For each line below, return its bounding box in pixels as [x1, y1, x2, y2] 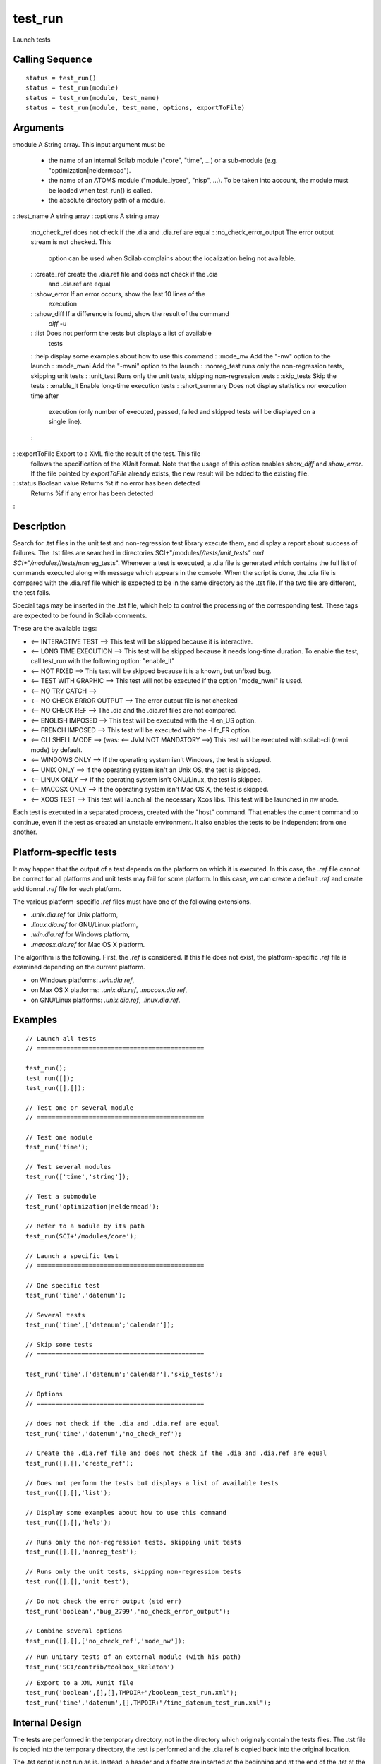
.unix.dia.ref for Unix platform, [30, 910, 119, 919]
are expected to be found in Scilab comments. [13, 611, 147, 620]
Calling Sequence [13, 54, 93, 66]
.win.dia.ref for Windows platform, [30, 930, 131, 938]
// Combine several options [25, 1627, 123, 1635]
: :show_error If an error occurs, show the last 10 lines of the [30, 289, 206, 298]
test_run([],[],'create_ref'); [25, 1459, 134, 1467]
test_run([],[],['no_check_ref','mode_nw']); [25, 1637, 186, 1645]
